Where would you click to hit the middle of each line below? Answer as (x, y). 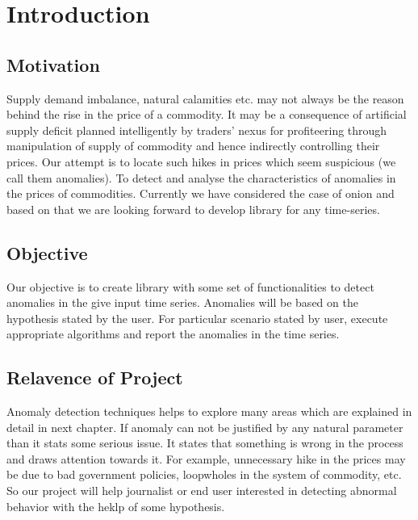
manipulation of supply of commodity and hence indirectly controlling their (193, 146)
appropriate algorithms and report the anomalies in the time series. (173, 334)
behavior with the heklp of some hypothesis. (116, 506)
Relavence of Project (95, 377)
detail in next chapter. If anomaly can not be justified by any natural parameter (205, 427)
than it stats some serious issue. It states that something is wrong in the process (205, 443)
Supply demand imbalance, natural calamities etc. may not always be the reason (205, 98)
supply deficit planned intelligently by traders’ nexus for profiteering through (197, 130)
